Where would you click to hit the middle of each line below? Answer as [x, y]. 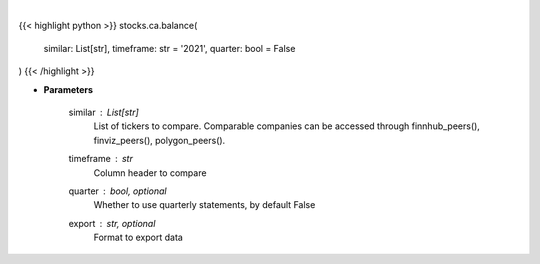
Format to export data [138, 237]
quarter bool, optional [117, 191]
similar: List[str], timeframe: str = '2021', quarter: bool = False [169, 48]
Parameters [68, 89]
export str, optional [112, 223]
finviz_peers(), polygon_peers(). [159, 140]
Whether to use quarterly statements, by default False [204, 205]
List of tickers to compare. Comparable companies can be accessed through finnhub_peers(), [286, 126]
